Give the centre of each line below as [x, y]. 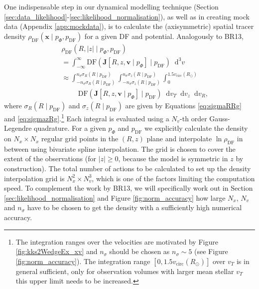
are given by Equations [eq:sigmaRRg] [183, 105]
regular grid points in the [80, 139]
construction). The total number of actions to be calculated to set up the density [128, 168]
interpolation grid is [34, 178]
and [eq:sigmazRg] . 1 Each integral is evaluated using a [87, 118]
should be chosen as [139, 251]
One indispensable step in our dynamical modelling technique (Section [111, 6]
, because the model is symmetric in [173, 158]
